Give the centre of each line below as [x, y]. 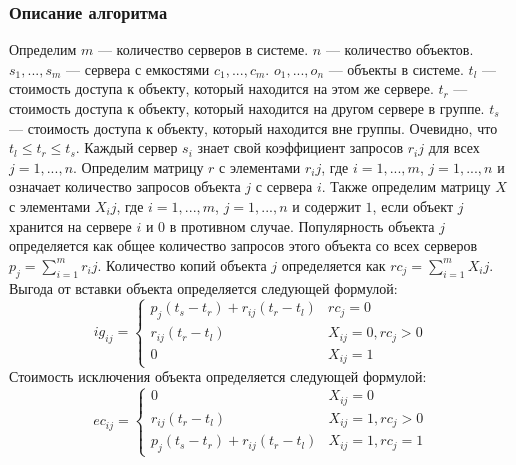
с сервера [284, 186]
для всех [454, 147]
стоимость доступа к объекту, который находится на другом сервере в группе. [247, 108]
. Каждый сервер [126, 147]
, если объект [413, 205]
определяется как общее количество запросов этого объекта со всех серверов [243, 245]
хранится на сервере [70, 225]
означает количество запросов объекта [125, 186]
